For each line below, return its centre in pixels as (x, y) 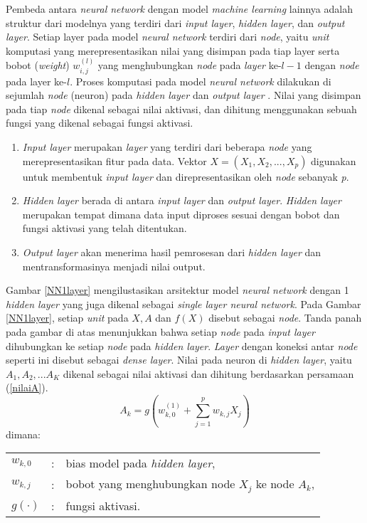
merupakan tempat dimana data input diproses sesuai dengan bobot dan (181, 214)
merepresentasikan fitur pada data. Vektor (115, 160)
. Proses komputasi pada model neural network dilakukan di (201, 81)
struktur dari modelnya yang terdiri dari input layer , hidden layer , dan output (175, 22)
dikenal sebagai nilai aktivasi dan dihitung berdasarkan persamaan (208, 373)
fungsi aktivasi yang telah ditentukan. (105, 228)
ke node (275, 484)
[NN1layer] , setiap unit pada (67, 318)
